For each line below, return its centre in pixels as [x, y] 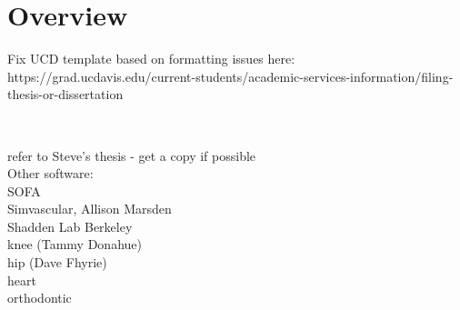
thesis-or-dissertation [65, 94]
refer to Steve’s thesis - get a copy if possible [132, 155]
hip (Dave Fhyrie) [57, 262]
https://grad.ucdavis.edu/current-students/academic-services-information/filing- [230, 76]
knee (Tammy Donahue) [75, 244]
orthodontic [40, 298]
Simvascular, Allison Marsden [90, 209]
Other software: [50, 173]
